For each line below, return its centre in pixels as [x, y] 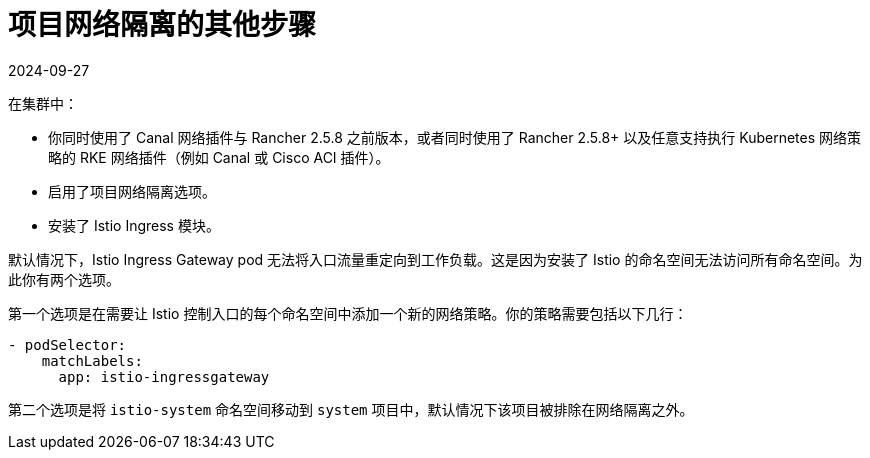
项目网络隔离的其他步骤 [162, 25]
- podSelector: [67, 344]
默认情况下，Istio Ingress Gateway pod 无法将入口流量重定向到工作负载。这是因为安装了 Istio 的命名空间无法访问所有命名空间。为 [435, 259]
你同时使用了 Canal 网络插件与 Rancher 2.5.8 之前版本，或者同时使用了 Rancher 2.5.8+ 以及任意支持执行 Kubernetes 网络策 [455, 137]
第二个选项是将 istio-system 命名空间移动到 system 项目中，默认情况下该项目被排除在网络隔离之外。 [351, 409]
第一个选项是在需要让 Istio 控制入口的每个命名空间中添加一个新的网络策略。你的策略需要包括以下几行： [348, 313]
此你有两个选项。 [64, 279]
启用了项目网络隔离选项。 [132, 191]
